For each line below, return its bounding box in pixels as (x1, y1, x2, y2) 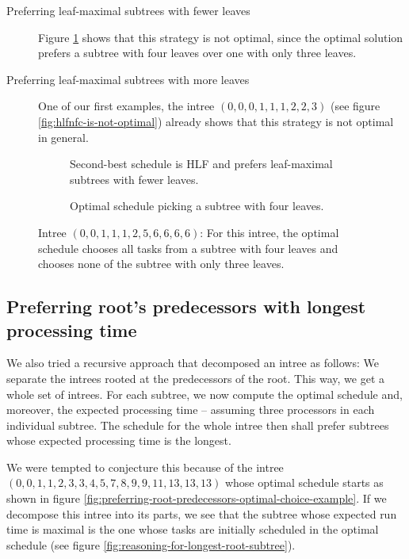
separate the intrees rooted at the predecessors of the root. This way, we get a (6, 369, 385, 386)
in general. (38, 128, 89, 145)
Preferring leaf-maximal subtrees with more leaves (6, 71, 250, 87)
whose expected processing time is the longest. (6, 432, 231, 449)
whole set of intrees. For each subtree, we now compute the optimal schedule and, (6, 385, 403, 402)
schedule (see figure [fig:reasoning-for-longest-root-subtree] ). (6, 536, 296, 553)
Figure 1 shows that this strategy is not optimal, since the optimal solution (38, 29, 403, 45)
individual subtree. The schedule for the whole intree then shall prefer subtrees (6, 416, 389, 433)
